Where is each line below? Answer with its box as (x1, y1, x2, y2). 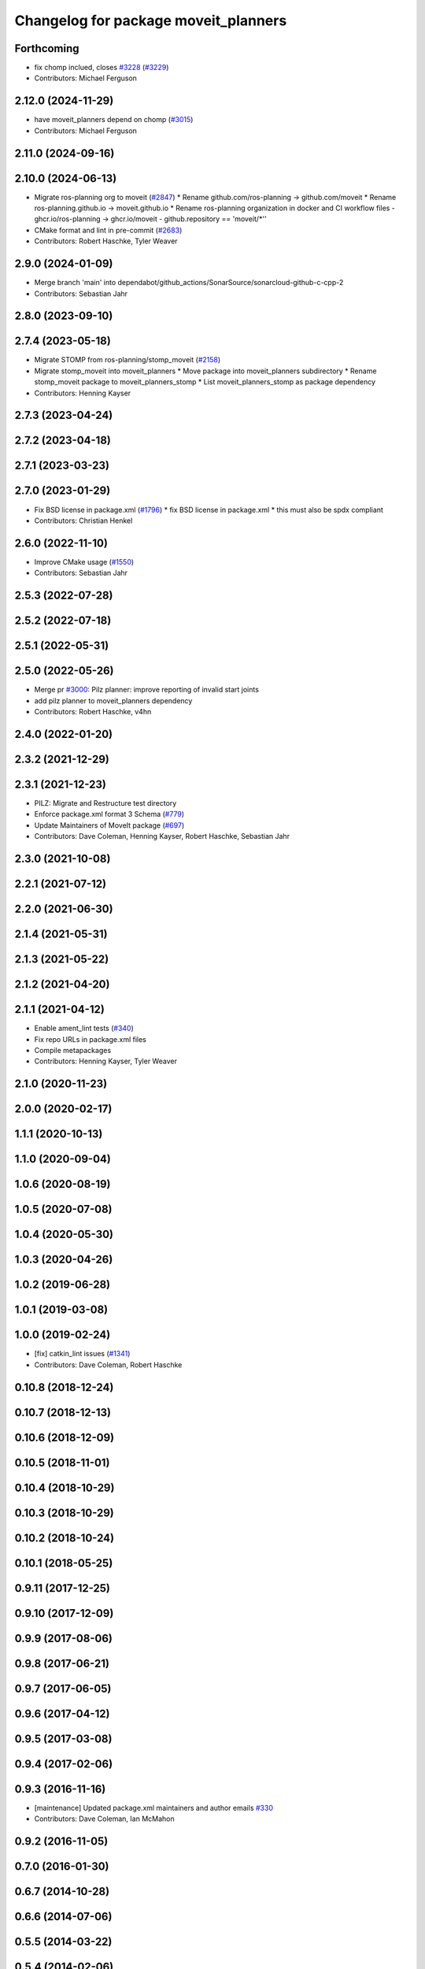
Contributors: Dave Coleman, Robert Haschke (34, 1359, 183, 1370)
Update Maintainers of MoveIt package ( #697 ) (34, 820, 185, 830)
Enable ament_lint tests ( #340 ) (34, 1024, 134, 1033)
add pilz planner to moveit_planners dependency (34, 695, 193, 705)
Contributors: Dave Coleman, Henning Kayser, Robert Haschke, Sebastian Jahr (34, 832, 290, 841)
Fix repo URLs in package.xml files (34, 1034, 147, 1044)
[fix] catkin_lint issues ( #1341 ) (34, 1349, 131, 1359)
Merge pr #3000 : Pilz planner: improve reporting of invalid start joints (34, 685, 260, 695)
